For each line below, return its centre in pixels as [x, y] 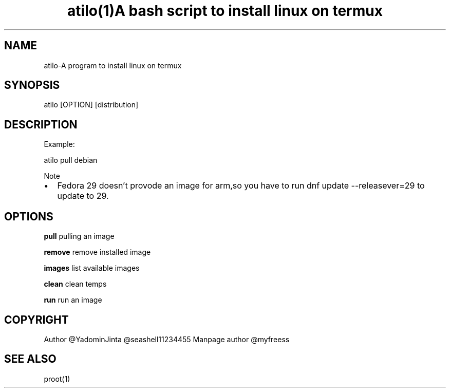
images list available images [92, 268]
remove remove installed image [97, 252]
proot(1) [57, 379]
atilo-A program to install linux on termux [113, 65]
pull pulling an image [79, 236]
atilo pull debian [71, 160]
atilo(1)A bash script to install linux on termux [225, 11]
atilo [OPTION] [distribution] [91, 105]
